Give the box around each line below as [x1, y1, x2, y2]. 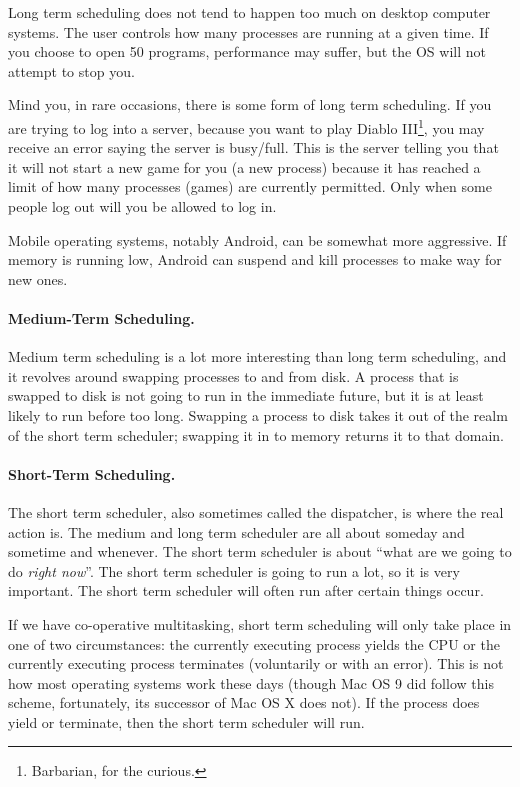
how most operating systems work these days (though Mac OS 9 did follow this [8, 672, 494, 693]
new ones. [8, 268, 68, 289]
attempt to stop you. [8, 60, 135, 81]
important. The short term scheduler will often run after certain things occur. [8, 580, 484, 601]
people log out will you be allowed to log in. [8, 196, 277, 216]
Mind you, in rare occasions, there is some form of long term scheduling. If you [8, 94, 492, 115]
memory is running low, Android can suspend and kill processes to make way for [8, 249, 502, 270]
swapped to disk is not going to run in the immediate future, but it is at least [8, 385, 484, 406]
